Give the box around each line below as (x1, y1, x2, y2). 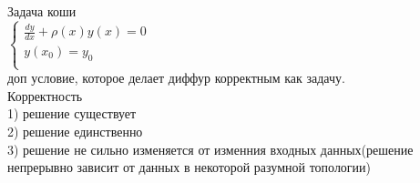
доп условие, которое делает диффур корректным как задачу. (7, 68, 345, 87)
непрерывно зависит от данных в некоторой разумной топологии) (7, 158, 372, 177)
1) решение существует (7, 104, 137, 123)
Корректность (7, 86, 83, 105)
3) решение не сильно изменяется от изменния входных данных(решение (7, 139, 414, 158)
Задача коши (7, 2, 77, 20)
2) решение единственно (7, 121, 143, 140)
